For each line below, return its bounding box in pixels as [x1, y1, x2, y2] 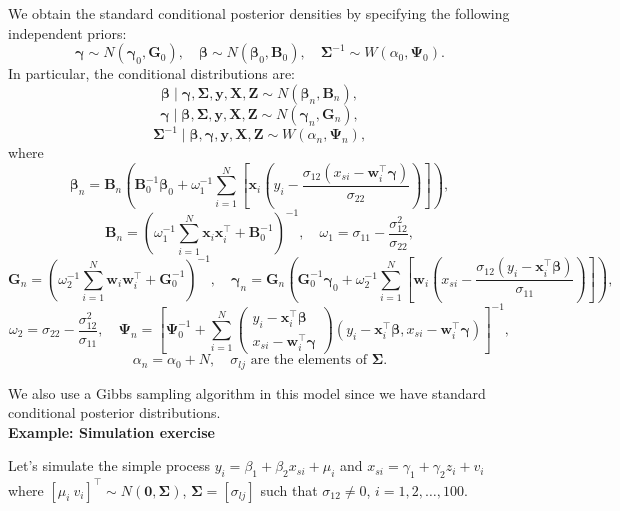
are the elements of [250, 353, 368, 368]
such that [260, 479, 318, 500]
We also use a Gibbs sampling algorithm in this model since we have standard [8, 382, 486, 403]
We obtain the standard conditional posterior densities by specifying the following [8, 3, 510, 23]
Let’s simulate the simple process [8, 455, 211, 476]
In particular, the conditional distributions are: [8, 63, 295, 84]
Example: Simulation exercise [8, 421, 215, 442]
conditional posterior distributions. [8, 402, 221, 423]
